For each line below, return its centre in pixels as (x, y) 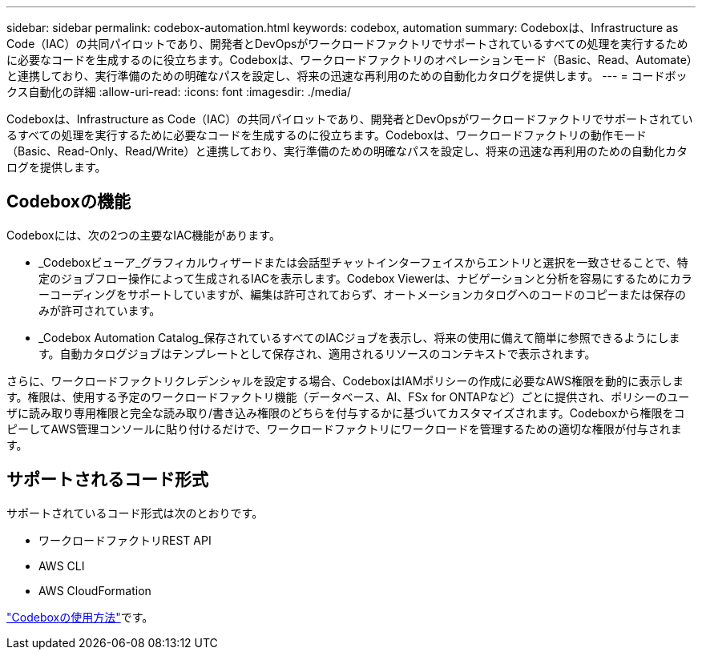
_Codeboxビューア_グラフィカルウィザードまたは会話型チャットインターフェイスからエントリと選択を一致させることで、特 (363, 262)
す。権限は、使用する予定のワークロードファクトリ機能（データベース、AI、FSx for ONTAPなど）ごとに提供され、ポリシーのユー (348, 396)
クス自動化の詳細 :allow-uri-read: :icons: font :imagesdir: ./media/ (179, 92)
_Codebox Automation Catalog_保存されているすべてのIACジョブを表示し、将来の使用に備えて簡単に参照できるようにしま (359, 337)
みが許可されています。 (100, 310)
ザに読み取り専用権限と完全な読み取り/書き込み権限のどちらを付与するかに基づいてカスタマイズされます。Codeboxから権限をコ (346, 413)
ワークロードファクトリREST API (125, 540)
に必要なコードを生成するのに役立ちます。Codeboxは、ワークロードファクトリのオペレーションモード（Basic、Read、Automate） (349, 60)
